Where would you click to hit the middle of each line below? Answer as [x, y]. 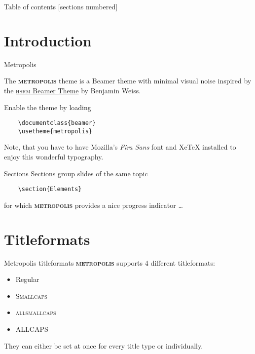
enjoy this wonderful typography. [54, 157]
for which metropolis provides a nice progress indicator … [93, 205]
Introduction [48, 40]
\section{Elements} [50, 189]
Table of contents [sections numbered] [61, 6]
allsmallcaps [36, 312]
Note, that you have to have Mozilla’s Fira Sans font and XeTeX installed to [120, 147]
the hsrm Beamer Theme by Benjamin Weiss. [73, 90]
